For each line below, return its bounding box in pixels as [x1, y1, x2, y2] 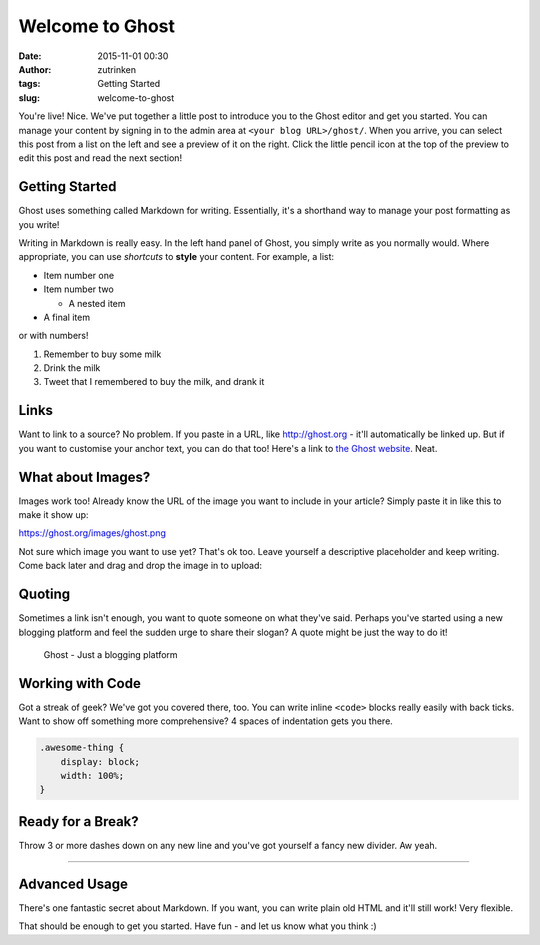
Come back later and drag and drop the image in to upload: [18, 560, 263, 572]
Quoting [18, 586, 70, 603]
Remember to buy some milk [43, 348, 162, 360]
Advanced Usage [18, 875, 129, 892]
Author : [18, 63, 52, 75]
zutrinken [97, 63, 137, 75]
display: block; [60, 756, 140, 767]
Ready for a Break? [18, 813, 139, 830]
